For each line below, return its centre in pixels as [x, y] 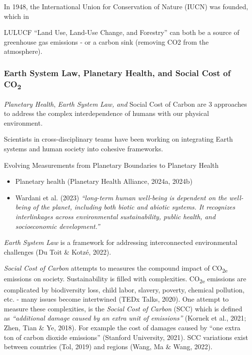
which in [16, 16]
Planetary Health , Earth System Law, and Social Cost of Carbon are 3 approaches [126, 104]
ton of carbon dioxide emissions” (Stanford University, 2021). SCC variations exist [126, 337]
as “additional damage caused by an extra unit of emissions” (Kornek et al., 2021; [125, 318]
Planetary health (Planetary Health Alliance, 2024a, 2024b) [104, 181]
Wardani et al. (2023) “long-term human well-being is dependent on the [121, 197]
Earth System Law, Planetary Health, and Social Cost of [117, 73]
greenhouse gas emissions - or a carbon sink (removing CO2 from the [106, 41]
